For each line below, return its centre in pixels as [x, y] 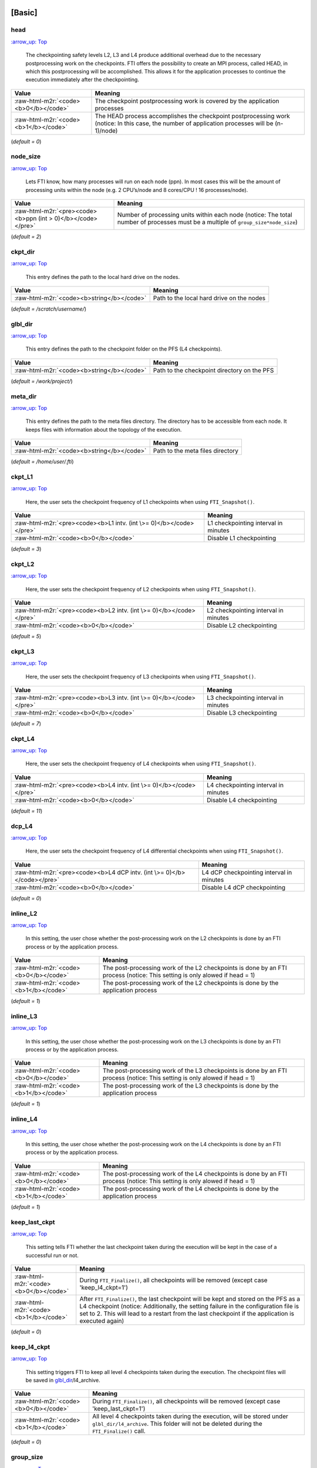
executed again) [102, 1321]
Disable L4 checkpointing [242, 800]
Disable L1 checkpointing [242, 538]
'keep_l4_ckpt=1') [104, 1288]
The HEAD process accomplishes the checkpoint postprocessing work [193, 116]
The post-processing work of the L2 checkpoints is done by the [190, 983]
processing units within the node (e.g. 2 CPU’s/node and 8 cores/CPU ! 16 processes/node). [137, 190]
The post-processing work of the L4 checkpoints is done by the [190, 1188]
